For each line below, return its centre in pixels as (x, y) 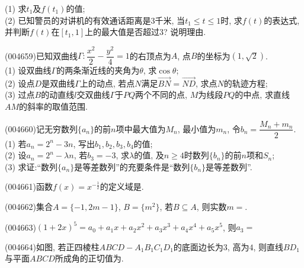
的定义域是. (122, 186)
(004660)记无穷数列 (41, 128)
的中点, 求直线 (262, 95)
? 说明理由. (185, 32)
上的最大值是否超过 (122, 32)
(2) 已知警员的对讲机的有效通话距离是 (78, 20)
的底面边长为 (198, 246)
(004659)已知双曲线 (41, 55)
